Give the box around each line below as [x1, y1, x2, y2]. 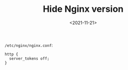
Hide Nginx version [42, 3, 124, 15]
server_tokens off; [9, 56, 50, 61]
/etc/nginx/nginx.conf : [4, 42, 53, 48]
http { [4, 52, 18, 57]
